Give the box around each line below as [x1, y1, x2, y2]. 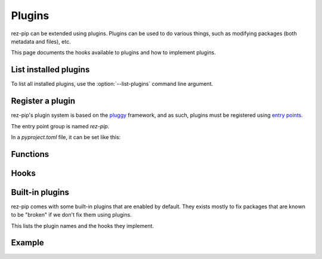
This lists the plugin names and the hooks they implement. [11, 222, 154, 229]
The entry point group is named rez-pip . [11, 122, 110, 129]
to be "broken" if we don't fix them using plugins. [11, 211, 132, 218]
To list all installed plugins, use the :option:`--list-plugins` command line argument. [11, 81, 213, 88]
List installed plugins [11, 64, 90, 75]
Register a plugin [11, 96, 76, 106]
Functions [11, 149, 49, 159]
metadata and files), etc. [11, 38, 71, 45]
